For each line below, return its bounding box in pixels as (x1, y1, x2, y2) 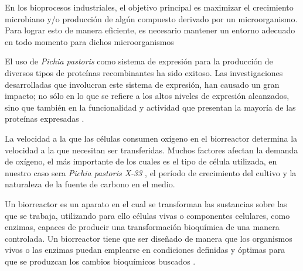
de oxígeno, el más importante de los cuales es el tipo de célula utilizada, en (5, 155, 277, 167)
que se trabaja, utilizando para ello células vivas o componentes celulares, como (5, 209, 290, 221)
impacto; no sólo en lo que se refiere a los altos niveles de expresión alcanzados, (5, 90, 290, 102)
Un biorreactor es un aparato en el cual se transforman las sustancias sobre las (5, 197, 287, 210)
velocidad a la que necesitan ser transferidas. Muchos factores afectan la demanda (5, 143, 298, 156)
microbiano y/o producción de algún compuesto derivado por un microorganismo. (5, 12, 298, 25)
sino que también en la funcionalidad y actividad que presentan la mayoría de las (5, 101, 296, 113)
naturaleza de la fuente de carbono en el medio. (5, 178, 175, 190)
